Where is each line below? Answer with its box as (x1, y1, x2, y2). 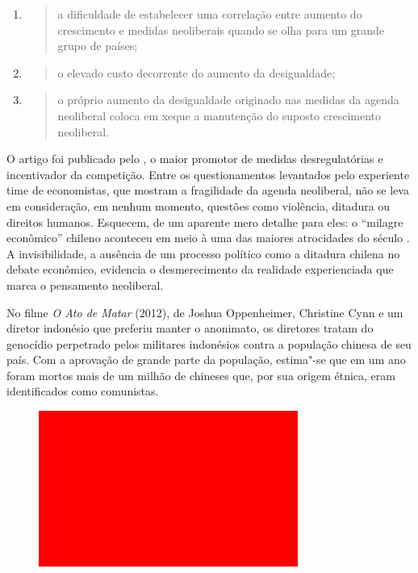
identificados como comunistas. (6, 383, 159, 399)
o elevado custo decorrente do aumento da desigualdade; (57, 64, 336, 81)
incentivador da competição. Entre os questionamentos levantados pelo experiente (6, 165, 410, 182)
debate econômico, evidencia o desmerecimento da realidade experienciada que (6, 261, 394, 278)
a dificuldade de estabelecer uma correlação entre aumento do (57, 6, 362, 22)
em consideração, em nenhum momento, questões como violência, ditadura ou (6, 197, 391, 214)
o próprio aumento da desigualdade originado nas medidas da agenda (57, 91, 399, 108)
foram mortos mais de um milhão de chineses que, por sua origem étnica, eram (6, 366, 395, 383)
